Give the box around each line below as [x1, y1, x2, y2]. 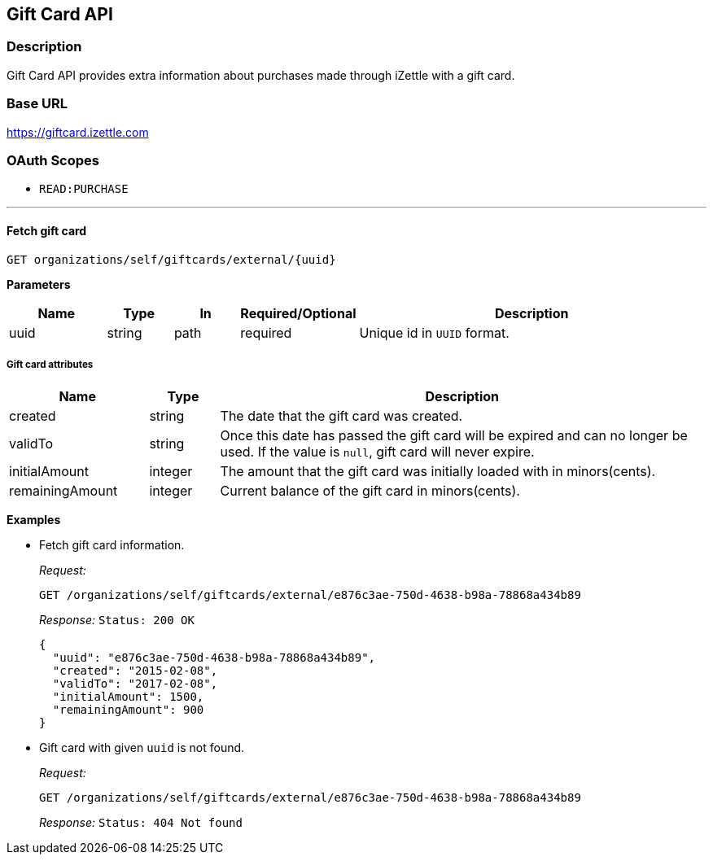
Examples [7, 513, 61, 527]
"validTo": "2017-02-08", [52, 677, 218, 691]
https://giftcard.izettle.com [7, 125, 149, 139]
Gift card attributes [7, 358, 94, 370]
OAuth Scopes [7, 151, 99, 168]
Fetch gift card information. [39, 538, 185, 553]
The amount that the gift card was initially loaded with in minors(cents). [220, 463, 656, 480]
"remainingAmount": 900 [52, 703, 204, 717]
